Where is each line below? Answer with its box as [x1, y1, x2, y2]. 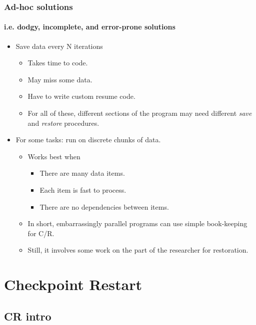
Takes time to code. [27, 57, 88, 68]
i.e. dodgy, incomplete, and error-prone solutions [4, 21, 175, 32]
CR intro [4, 308, 51, 324]
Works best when [27, 151, 80, 161]
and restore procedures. [27, 117, 99, 128]
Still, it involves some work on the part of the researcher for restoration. [27, 245, 248, 255]
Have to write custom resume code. [27, 91, 135, 101]
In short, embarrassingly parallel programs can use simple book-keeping [27, 218, 247, 229]
